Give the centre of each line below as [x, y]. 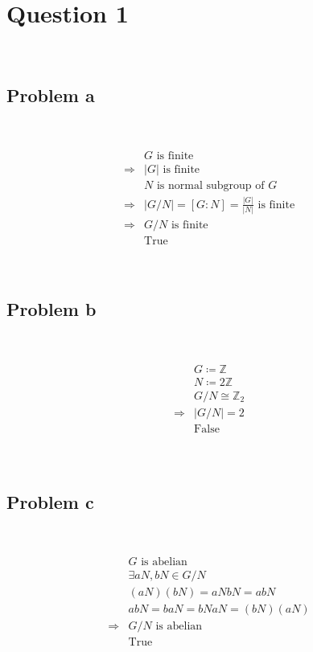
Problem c [50, 501]
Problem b [51, 309]
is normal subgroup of [210, 185]
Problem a [51, 95]
